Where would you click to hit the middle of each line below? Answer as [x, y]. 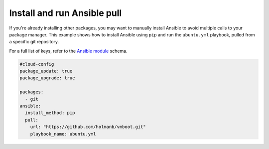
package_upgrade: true [47, 78]
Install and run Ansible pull [66, 13]
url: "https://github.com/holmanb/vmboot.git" [88, 127]
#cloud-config [37, 64]
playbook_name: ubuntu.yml [63, 134]
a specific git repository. [34, 42]
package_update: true [46, 71]
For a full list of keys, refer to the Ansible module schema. [68, 51]
